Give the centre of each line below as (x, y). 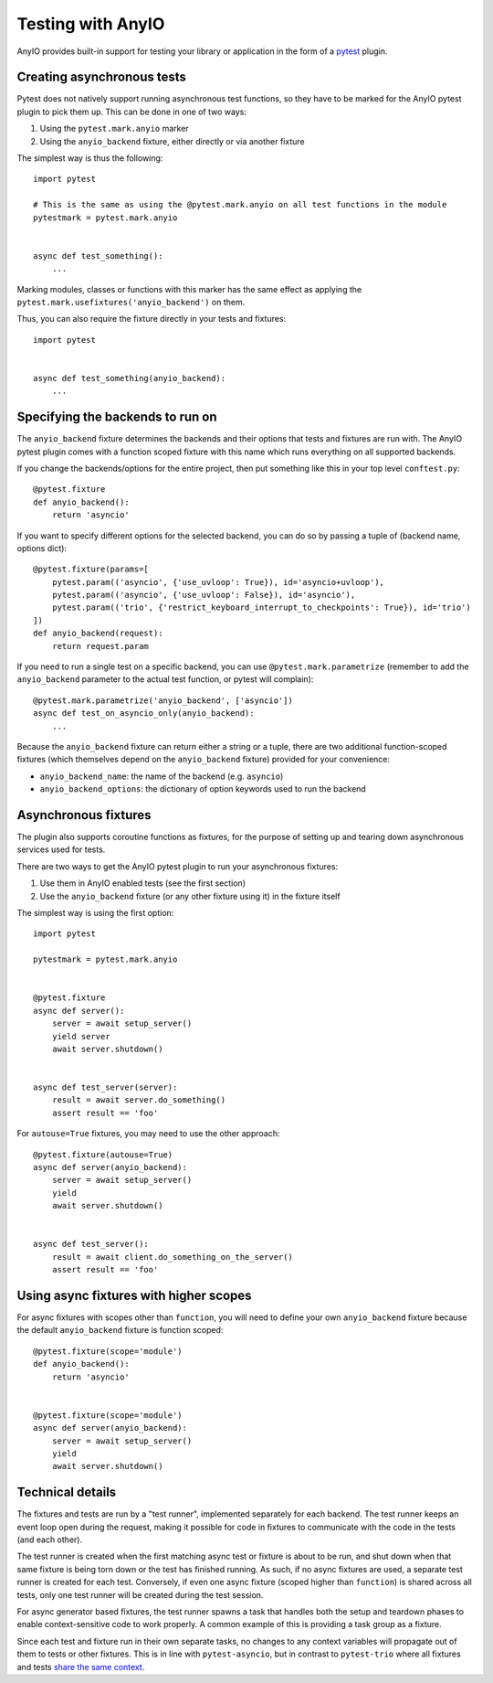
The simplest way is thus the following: (90, 158)
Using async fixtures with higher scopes (134, 1295)
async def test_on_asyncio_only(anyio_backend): (144, 714)
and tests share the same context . (81, 1667)
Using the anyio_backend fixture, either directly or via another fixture (172, 141)
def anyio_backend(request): (98, 634)
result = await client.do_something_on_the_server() (173, 1257)
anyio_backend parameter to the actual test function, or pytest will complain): (165, 679)
